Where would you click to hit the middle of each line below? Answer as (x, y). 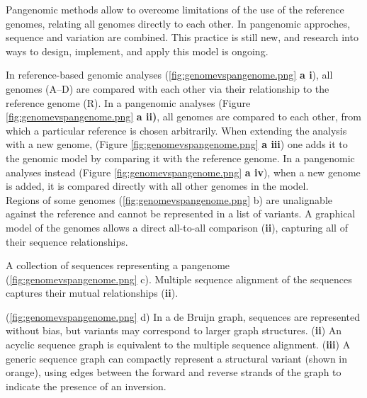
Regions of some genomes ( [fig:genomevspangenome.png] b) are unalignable (169, 199)
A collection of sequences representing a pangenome (118, 265)
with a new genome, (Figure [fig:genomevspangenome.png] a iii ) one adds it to (177, 144)
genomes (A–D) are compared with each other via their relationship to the (168, 88)
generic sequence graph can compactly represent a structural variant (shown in (177, 358)
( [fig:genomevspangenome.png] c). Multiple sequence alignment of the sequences (179, 279)
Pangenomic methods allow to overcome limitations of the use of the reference (175, 9)
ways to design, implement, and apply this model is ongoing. (137, 51)
